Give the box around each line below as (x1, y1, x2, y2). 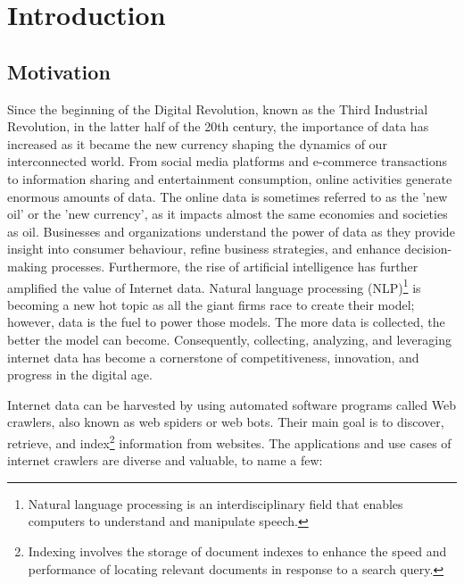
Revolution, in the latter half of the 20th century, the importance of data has (7, 117, 429, 136)
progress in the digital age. (7, 365, 153, 384)
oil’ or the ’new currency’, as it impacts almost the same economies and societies (7, 204, 448, 223)
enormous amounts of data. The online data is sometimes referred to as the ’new (7, 187, 448, 205)
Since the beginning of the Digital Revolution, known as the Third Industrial (7, 99, 428, 118)
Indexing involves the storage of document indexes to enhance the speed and (28, 541, 447, 560)
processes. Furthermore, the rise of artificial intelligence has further (51, 256, 418, 275)
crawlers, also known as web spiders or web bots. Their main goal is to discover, (7, 413, 444, 431)
